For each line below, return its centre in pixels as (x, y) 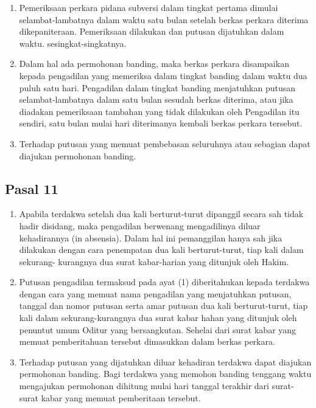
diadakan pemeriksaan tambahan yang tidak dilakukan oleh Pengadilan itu (159, 111)
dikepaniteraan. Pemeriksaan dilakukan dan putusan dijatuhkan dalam (152, 31)
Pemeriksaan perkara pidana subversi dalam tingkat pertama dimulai (149, 7)
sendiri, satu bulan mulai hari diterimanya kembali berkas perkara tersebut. (161, 123)
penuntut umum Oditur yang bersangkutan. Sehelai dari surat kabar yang (158, 329)
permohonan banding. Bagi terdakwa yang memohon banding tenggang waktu (165, 374)
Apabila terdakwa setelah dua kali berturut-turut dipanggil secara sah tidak (161, 214)
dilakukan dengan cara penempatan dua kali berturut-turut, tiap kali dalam (161, 250)
